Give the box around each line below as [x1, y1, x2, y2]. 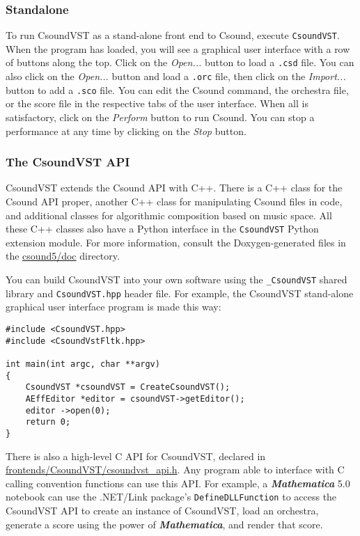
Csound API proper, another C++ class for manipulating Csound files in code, [6, 194, 343, 209]
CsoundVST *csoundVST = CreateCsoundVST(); [25, 382, 230, 393]
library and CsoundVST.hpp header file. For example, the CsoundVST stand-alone [6, 285, 354, 300]
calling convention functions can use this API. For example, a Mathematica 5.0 [6, 475, 350, 490]
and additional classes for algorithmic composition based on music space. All [6, 207, 332, 222]
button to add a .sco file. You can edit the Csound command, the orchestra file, [6, 82, 349, 97]
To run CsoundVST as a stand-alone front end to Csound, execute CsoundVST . [6, 28, 340, 42]
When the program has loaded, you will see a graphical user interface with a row [6, 41, 350, 56]
